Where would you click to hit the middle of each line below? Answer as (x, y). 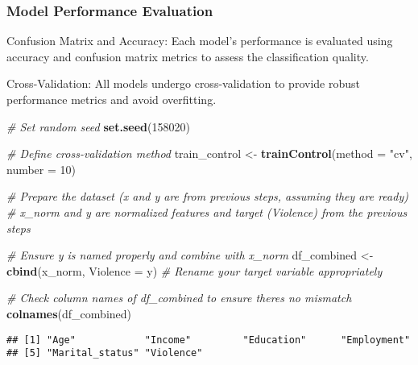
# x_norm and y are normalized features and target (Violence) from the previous (207, 212)
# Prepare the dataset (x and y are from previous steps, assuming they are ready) (207, 196)
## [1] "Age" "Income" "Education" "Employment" (209, 340)
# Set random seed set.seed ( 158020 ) (98, 126)
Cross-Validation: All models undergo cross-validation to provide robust (183, 83)
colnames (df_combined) (69, 313)
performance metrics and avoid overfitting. (112, 99)
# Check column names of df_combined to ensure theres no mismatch (179, 298)
